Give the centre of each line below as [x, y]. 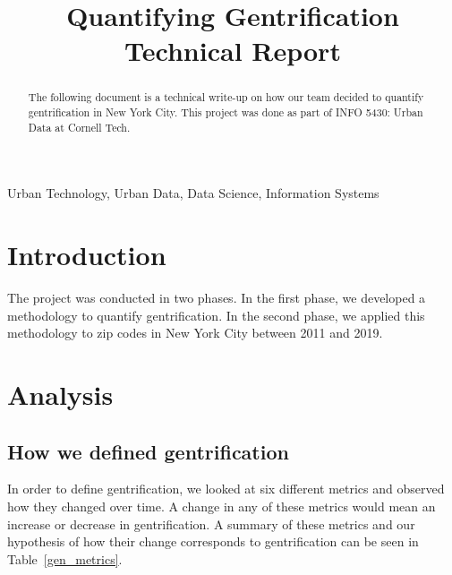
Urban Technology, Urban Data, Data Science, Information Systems [193, 193]
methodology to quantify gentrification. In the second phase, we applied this [216, 315]
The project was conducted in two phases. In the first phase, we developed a [217, 298]
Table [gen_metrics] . [65, 558]
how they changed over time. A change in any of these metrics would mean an [222, 506]
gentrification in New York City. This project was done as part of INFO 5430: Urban [226, 112]
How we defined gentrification [148, 451]
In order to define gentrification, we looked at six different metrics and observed [226, 489]
